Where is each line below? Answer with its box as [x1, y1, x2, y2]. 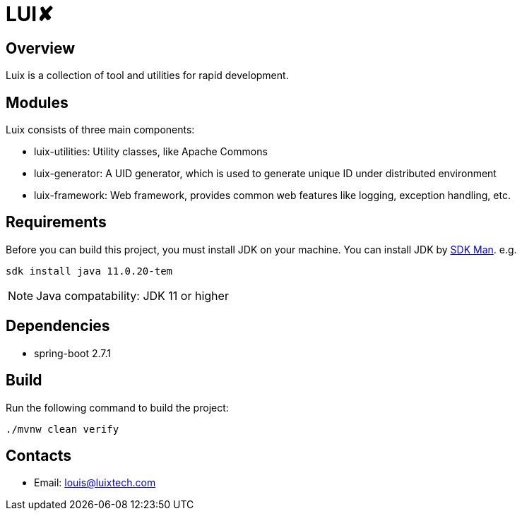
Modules [6, 93, 69, 112]
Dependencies [6, 317, 110, 335]
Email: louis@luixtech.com [34, 476, 156, 489]
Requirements [6, 213, 107, 232]
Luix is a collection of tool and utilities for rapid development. [6, 69, 289, 82]
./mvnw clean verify [6, 423, 119, 435]
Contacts [6, 446, 72, 464]
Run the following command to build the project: [6, 401, 229, 414]
